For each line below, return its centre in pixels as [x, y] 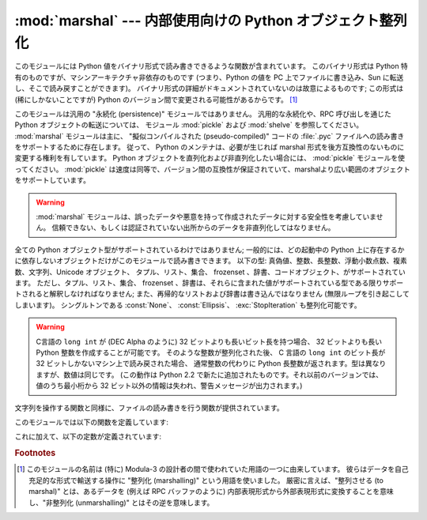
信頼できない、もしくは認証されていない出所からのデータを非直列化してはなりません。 [193, 228]
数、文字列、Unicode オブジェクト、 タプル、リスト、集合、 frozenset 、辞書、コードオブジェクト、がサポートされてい [210, 272]
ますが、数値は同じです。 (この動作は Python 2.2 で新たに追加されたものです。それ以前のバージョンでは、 [210, 375]
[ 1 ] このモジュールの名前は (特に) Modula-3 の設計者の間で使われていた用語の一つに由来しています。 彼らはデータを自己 [213, 469]
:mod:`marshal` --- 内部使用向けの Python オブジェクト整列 [211, 21]
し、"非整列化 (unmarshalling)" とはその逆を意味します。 [121, 503]
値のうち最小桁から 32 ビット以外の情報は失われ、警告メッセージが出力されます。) [169, 386]
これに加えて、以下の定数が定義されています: [88, 437]
